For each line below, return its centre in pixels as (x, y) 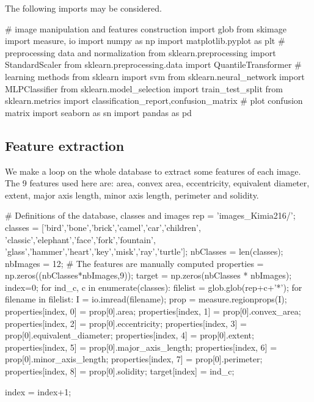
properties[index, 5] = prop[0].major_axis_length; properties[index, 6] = (141, 347)
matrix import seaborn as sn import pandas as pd (98, 112)
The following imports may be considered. (83, 8)
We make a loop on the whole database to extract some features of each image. (153, 171)
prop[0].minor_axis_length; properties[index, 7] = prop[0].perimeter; (134, 359)
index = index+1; (38, 391)
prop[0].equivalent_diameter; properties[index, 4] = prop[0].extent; (130, 335)
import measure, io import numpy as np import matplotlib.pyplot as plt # (145, 41)
